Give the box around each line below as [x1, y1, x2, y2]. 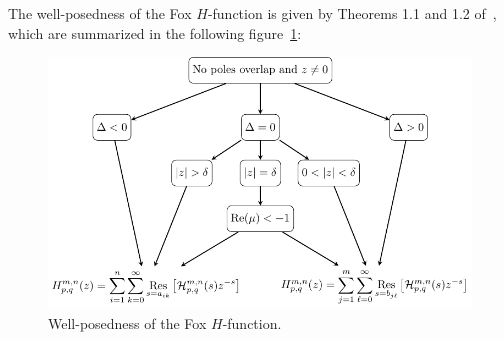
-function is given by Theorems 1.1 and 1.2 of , [207, 3, 497, 23]
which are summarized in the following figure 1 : [8, 22, 302, 43]
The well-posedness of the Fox [8, 3, 192, 23]
